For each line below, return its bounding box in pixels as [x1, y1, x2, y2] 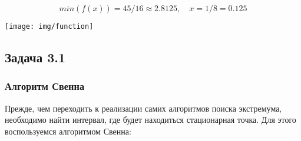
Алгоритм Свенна [5, 79, 85, 93]
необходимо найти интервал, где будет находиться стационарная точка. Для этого [5, 113, 296, 126]
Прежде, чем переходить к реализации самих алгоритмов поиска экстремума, [5, 102, 282, 114]
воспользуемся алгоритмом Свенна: [5, 125, 131, 137]
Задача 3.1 [5, 48, 66, 66]
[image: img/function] [5, 22, 94, 31]
